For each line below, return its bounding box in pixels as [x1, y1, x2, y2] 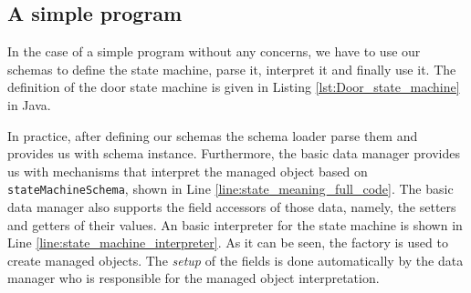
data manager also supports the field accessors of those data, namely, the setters [7, 197, 456, 217]
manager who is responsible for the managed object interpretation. [7, 268, 380, 288]
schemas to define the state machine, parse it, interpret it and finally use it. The [7, 59, 456, 78]
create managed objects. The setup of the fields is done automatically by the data [7, 250, 464, 269]
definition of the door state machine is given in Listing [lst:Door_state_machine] [7, 77, 460, 96]
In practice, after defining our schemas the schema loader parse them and [7, 126, 418, 145]
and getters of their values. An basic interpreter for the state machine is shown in [7, 215, 463, 234]
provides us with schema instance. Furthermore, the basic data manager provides [7, 144, 460, 163]
